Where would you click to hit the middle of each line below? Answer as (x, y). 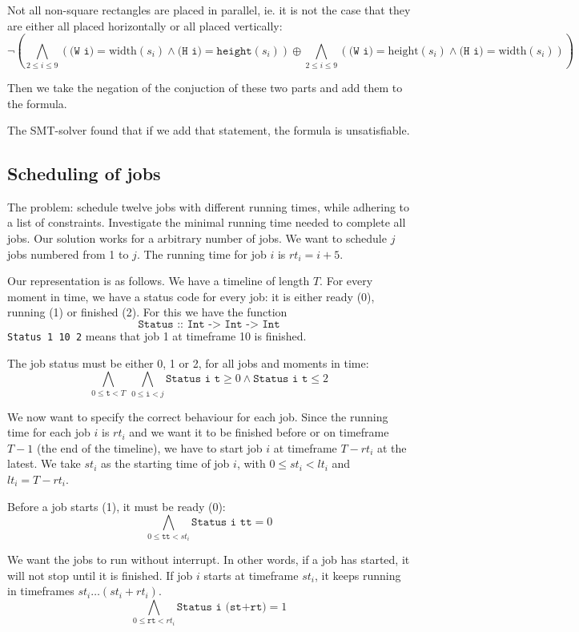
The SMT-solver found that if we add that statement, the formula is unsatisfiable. (209, 130)
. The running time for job (201, 254)
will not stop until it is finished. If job (100, 575)
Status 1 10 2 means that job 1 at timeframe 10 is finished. (157, 336)
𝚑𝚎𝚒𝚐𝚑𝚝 (234, 51)
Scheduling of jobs (84, 173)
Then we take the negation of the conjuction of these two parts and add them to (205, 87)
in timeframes (41, 591)
